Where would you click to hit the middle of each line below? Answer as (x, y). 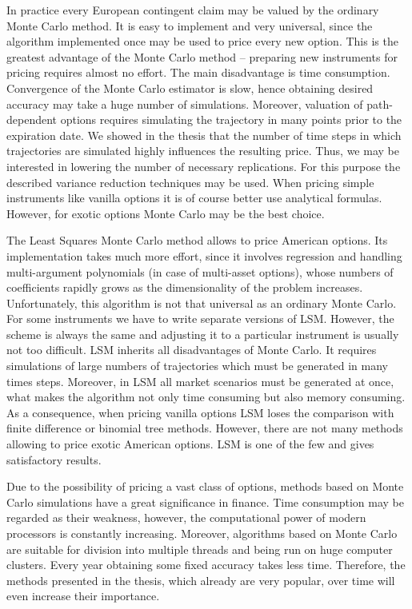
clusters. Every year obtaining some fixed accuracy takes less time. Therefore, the (206, 565)
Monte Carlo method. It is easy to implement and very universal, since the (190, 25)
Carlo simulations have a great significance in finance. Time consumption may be (205, 502)
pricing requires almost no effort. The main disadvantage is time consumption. (198, 72)
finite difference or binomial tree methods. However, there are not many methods (205, 428)
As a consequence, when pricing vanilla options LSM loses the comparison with (200, 412)
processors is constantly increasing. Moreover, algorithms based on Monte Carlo (202, 533)
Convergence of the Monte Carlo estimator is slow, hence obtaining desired (190, 88)
